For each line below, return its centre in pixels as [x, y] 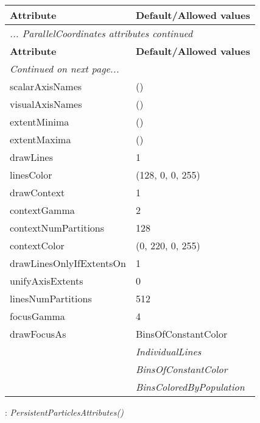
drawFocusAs [38, 334]
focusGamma [37, 316]
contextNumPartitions [57, 228]
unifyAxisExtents [47, 281]
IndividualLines [168, 351]
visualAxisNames [46, 104]
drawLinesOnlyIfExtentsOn [68, 263]
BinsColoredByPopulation [190, 387]
